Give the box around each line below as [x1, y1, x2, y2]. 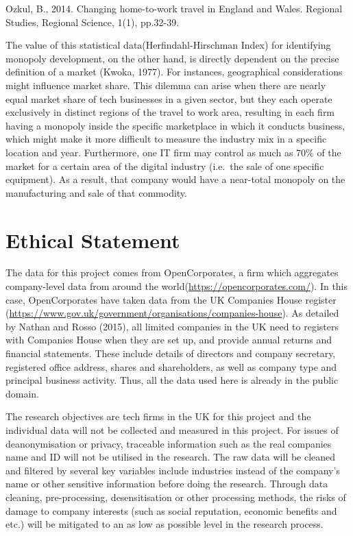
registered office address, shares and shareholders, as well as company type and [5, 359, 337, 374]
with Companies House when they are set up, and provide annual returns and [5, 332, 332, 347]
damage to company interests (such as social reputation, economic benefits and [5, 503, 337, 517]
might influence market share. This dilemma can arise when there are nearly [5, 77, 326, 92]
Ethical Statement [5, 226, 180, 254]
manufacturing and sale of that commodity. [5, 185, 187, 199]
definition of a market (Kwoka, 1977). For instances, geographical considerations [5, 64, 343, 79]
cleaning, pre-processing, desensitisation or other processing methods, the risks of [5, 489, 346, 504]
